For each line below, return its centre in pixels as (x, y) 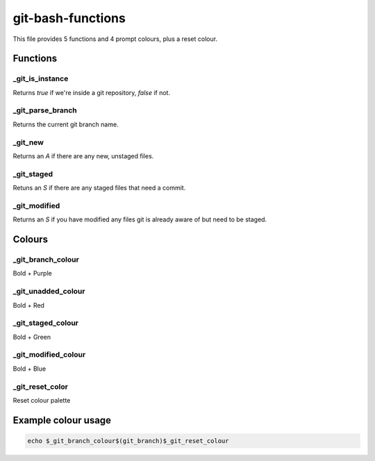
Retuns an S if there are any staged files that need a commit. (99, 188)
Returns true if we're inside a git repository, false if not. (91, 92)
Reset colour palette (42, 400)
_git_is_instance (41, 78)
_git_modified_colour (49, 355)
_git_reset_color (41, 387)
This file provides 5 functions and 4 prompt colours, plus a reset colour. (115, 39)
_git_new (28, 142)
